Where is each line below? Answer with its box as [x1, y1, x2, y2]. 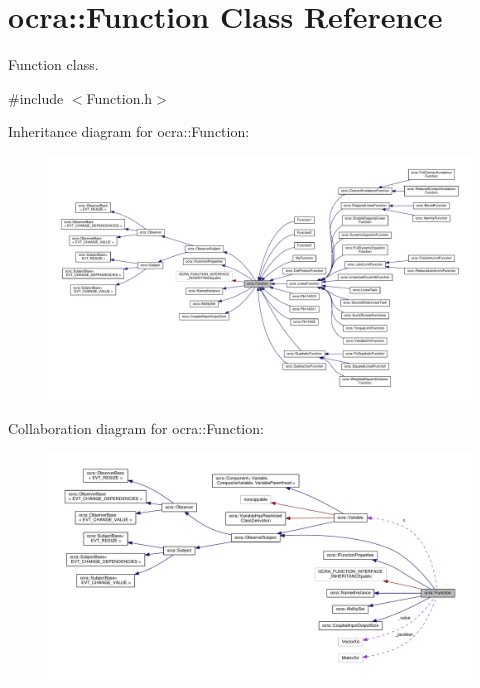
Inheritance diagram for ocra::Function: [8, 121, 250, 142]
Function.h [86, 87, 153, 108]
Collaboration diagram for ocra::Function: [8, 417, 264, 438]
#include [8, 87, 64, 108]
